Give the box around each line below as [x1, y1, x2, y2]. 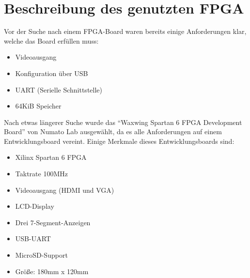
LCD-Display [15, 201, 54, 211]
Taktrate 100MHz [15, 169, 68, 179]
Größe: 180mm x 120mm [15, 266, 89, 276]
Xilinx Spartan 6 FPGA [15, 152, 87, 162]
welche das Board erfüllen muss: [4, 35, 99, 46]
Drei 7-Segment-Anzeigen [15, 217, 91, 227]
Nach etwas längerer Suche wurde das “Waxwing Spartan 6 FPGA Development [4, 117, 242, 127]
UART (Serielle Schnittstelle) [15, 84, 102, 94]
